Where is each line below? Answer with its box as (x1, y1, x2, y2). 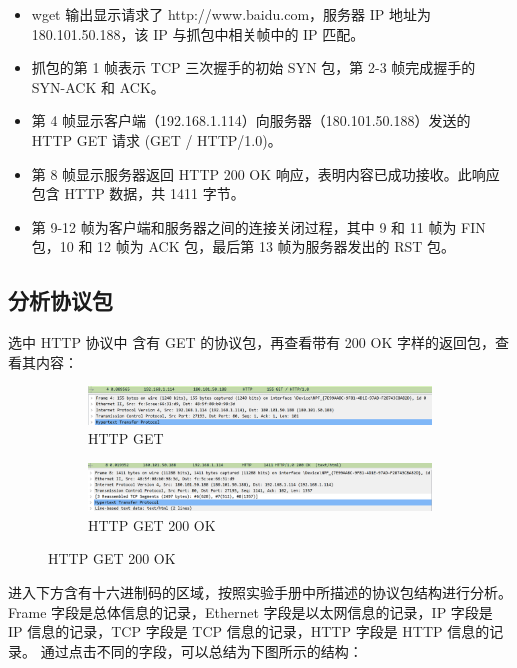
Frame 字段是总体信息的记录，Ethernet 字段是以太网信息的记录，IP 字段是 (8, 601, 493, 622)
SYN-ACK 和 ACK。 (31, 76, 165, 97)
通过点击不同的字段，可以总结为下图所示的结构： (40, 640, 363, 661)
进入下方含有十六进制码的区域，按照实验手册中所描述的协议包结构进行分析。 (8, 581, 512, 602)
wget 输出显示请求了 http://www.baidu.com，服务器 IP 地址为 (31, 4, 431, 24)
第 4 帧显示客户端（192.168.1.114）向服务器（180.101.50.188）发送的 (31, 110, 471, 131)
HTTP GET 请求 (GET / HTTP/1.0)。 (31, 129, 282, 150)
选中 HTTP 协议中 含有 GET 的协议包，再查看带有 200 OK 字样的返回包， (8, 332, 495, 353)
